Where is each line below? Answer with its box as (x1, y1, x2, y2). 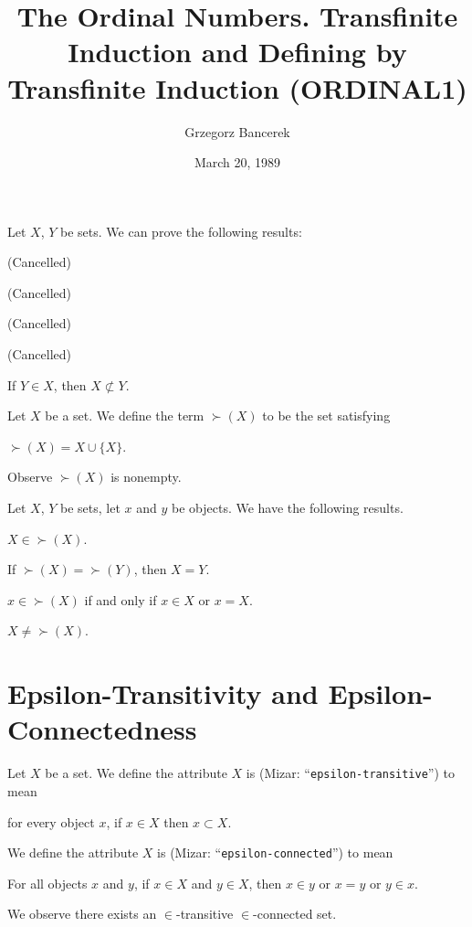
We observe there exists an (7, 904, 157, 923)
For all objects (7, 873, 88, 892)
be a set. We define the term (45, 406, 205, 425)
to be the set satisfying (262, 406, 391, 425)
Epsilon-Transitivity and (7, 675, 319, 712)
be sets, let (60, 498, 121, 517)
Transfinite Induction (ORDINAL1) (7, 69, 467, 106)
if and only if (84, 590, 157, 609)
